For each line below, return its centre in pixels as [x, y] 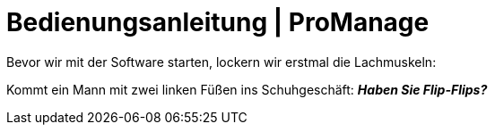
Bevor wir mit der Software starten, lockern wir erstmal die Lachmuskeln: [221, 62]
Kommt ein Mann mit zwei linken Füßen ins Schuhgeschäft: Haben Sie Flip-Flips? [247, 89]
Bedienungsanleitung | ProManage [218, 22]
